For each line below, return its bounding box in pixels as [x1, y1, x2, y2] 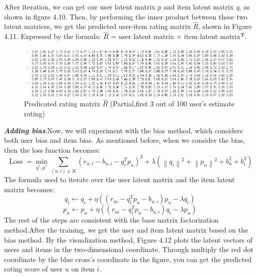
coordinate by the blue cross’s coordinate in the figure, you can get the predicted [4, 254, 252, 264]
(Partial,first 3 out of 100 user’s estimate [110, 98, 235, 109]
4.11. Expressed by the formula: [4, 31, 101, 41]
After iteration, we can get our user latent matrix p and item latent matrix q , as [4, 1, 250, 11]
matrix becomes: [4, 184, 54, 194]
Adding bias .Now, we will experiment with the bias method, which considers [4, 125, 243, 135]
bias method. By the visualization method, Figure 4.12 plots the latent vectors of [4, 234, 252, 245]
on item [71, 264, 95, 274]
